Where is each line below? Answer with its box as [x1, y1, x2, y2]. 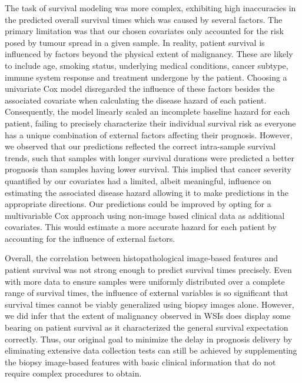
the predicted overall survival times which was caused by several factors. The [5, 13, 283, 25]
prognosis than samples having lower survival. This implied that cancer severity [5, 163, 291, 175]
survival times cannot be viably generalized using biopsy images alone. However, [5, 298, 294, 310]
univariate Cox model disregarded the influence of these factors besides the [5, 82, 275, 95]
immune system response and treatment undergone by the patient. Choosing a [5, 71, 287, 83]
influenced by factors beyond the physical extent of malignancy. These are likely [5, 48, 293, 60]
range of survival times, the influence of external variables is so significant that [5, 287, 288, 299]
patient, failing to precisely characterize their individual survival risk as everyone [5, 116, 296, 129]
